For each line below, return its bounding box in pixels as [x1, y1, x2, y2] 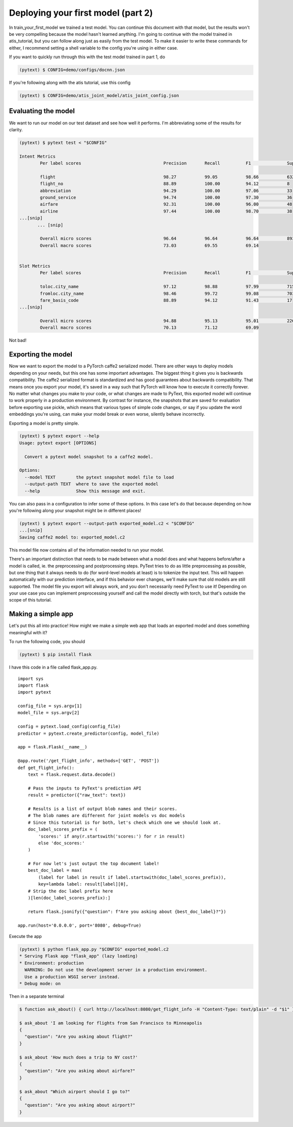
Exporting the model [9, 350, 73, 359]
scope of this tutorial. [9, 597, 52, 603]
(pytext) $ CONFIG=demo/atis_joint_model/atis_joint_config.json [19, 93, 179, 98]
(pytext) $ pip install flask [19, 652, 92, 657]
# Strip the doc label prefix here [27, 888, 113, 894]
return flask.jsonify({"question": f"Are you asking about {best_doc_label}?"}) [27, 909, 227, 914]
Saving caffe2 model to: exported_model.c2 [19, 534, 126, 540]
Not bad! [9, 337, 27, 343]
